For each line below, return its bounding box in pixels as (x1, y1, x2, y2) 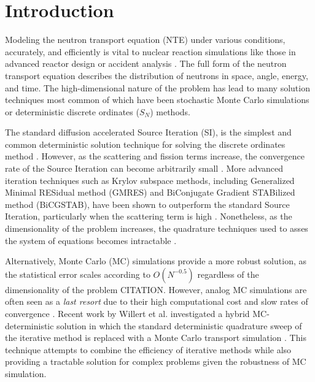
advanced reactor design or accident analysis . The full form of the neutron (5, 57, 287, 70)
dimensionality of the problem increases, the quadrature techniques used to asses (5, 222, 308, 235)
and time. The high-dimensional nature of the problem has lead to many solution (5, 81, 310, 94)
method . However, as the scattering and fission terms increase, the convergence (5, 150, 305, 162)
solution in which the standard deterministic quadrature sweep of (56, 319, 302, 332)
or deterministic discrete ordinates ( (5, 105, 139, 118)
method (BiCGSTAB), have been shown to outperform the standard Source (5, 197, 290, 210)
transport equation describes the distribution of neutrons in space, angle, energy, (5, 69, 308, 82)
